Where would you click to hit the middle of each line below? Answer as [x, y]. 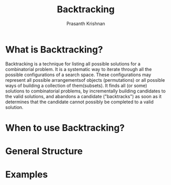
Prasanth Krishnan [86, 24]
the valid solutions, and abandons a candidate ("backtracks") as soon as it [83, 96]
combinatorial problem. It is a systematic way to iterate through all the [79, 69]
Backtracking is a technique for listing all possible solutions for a [73, 64]
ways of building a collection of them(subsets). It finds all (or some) [76, 85]
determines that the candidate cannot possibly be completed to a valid [80, 102]
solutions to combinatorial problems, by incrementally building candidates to [86, 91]
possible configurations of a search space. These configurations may [78, 75]
